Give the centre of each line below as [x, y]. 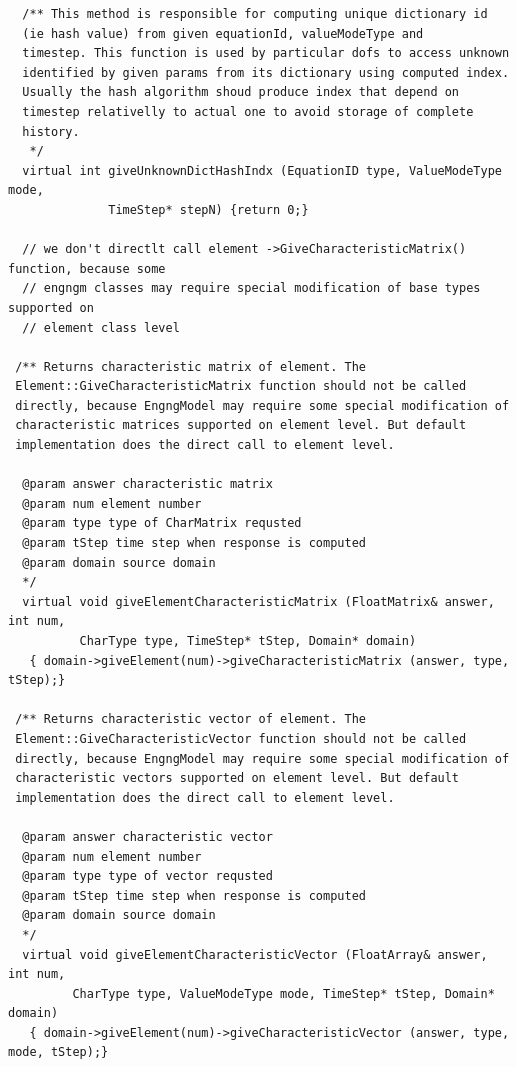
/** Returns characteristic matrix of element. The [190, 366]
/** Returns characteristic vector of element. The [190, 719]
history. [51, 131]
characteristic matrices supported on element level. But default [241, 425]
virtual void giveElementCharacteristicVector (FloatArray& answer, [255, 954]
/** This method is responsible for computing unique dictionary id [255, 14]
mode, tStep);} [58, 1052]
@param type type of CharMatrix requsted [162, 523]
